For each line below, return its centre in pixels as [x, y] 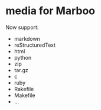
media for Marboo [50, 11]
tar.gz [21, 70]
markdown [27, 38]
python [23, 57]
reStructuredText [35, 45]
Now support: [22, 27]
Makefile [25, 95]
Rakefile [24, 89]
